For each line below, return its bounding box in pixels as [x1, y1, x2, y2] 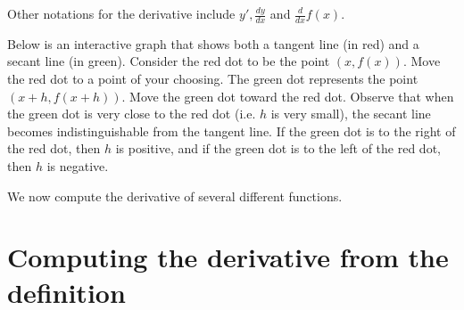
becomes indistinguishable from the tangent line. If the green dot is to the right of [7, 121, 456, 140]
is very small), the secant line [270, 104, 431, 123]
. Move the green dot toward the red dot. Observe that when [121, 86, 454, 105]
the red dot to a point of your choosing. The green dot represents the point [7, 69, 418, 88]
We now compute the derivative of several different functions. [7, 186, 343, 205]
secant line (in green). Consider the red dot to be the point [7, 52, 330, 70]
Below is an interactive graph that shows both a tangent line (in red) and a [7, 34, 419, 53]
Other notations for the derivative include [7, 4, 236, 22]
